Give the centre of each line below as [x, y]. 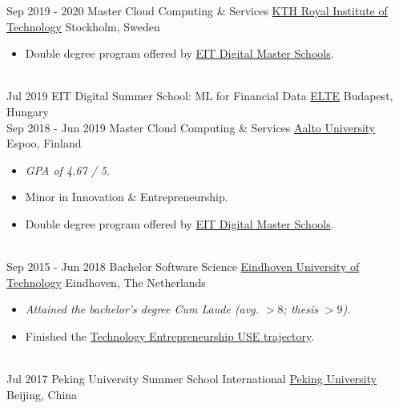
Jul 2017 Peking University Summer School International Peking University [192, 379]
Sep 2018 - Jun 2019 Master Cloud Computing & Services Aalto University [191, 127]
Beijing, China [42, 394]
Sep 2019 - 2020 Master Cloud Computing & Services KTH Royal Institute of [197, 10]
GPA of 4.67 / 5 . [67, 170]
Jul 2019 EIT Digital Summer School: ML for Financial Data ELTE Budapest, [200, 96]
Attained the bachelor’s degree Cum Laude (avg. [142, 309]
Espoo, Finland [44, 143]
